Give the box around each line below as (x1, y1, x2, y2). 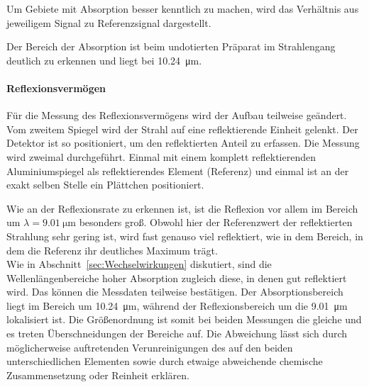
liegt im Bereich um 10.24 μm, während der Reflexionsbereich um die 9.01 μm (6, 298, 348, 313)
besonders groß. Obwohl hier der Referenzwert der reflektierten (79, 215, 353, 230)
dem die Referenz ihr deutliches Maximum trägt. (6, 242, 218, 257)
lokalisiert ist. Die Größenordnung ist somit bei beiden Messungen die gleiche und (6, 312, 362, 327)
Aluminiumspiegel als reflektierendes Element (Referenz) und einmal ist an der (6, 163, 349, 178)
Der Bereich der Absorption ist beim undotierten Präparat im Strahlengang (6, 39, 336, 54)
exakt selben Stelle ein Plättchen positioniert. (6, 177, 204, 192)
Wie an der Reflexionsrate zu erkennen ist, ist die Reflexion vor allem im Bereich (6, 201, 358, 215)
